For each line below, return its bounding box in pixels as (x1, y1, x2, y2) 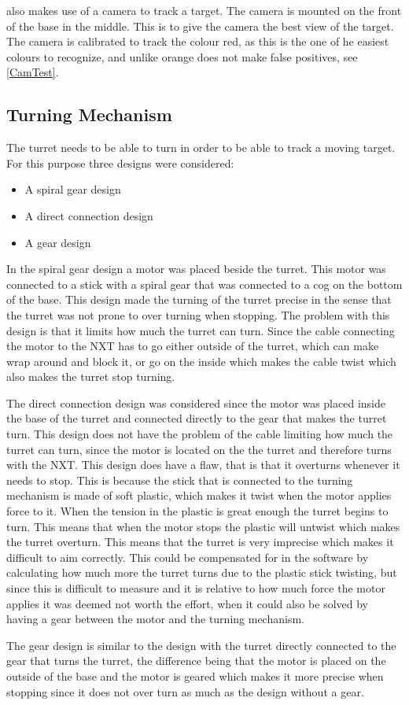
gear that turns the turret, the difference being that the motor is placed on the (6, 652, 386, 669)
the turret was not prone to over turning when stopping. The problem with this (6, 306, 390, 323)
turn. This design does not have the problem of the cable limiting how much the (6, 426, 393, 442)
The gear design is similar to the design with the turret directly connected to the (6, 637, 396, 653)
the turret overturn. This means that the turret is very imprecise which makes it (6, 533, 394, 550)
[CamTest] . (6, 64, 59, 80)
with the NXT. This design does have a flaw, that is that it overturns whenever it (6, 456, 400, 473)
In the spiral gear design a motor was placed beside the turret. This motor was (6, 260, 386, 277)
